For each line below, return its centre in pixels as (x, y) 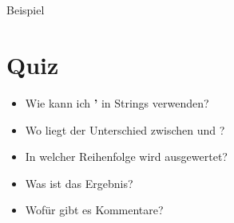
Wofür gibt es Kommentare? (94, 210)
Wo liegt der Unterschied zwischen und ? (125, 129)
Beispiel (26, 10)
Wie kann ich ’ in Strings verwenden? (117, 103)
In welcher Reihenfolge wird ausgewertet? (126, 156)
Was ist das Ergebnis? (79, 183)
